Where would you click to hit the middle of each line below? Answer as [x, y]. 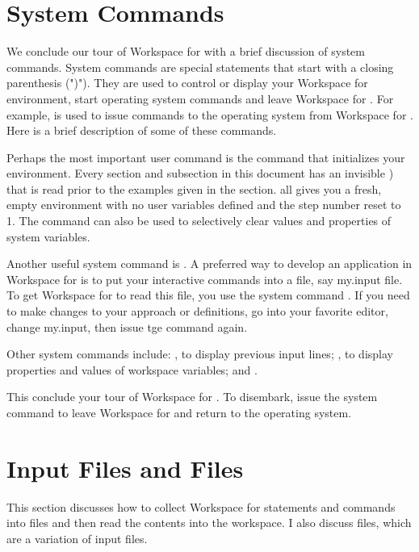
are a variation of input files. [77, 538]
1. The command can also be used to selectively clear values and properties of [199, 221]
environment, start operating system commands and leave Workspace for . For [200, 98]
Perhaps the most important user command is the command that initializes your [206, 157]
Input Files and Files [125, 468]
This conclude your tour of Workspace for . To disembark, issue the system [192, 397]
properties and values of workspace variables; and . [132, 369]
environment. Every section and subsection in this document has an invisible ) [200, 173]
